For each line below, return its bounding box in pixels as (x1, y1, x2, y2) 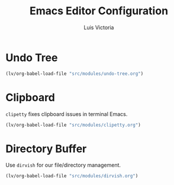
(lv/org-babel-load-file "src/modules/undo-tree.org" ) (5, 70, 144, 77)
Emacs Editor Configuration (29, 4, 169, 18)
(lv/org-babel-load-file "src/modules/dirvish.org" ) (5, 173, 138, 179)
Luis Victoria (83, 24, 114, 31)
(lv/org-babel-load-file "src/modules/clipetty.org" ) (5, 122, 141, 128)
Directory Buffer (5, 142, 87, 155)
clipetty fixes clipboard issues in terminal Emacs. (5, 110, 128, 117)
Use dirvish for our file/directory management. (5, 162, 121, 169)
